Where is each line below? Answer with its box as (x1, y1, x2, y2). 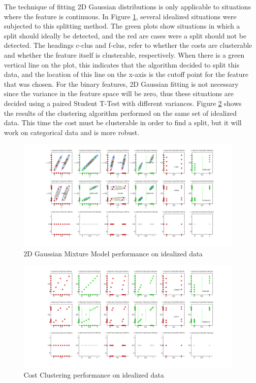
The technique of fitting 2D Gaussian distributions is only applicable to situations (4, 1, 251, 11)
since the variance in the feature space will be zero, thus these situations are (4, 88, 234, 99)
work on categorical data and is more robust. (4, 127, 139, 137)
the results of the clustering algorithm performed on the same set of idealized (4, 107, 237, 118)
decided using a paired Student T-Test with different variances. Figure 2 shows (4, 98, 242, 108)
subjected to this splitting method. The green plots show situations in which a (4, 21, 240, 31)
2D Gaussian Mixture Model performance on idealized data (24, 248, 203, 258)
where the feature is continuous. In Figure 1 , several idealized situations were (4, 11, 237, 21)
